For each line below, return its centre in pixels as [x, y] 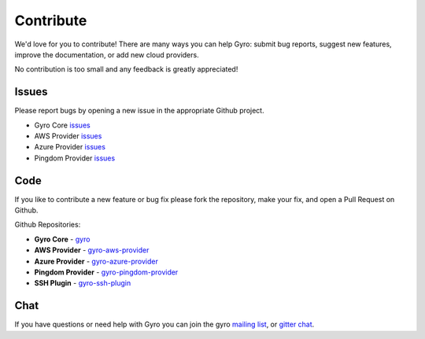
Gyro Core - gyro [62, 239]
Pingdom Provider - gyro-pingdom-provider [106, 272]
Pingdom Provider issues [75, 158]
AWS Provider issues [68, 136]
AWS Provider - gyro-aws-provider [92, 250]
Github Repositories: [48, 225]
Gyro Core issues [62, 125]
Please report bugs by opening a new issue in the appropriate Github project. [139, 111]
